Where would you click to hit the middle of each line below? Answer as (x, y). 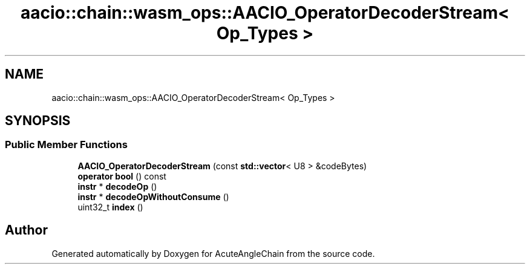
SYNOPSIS (38, 121)
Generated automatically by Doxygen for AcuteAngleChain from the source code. (213, 253)
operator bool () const (122, 176)
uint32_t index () (110, 207)
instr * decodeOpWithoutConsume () (153, 196)
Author (26, 230)
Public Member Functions (66, 145)
